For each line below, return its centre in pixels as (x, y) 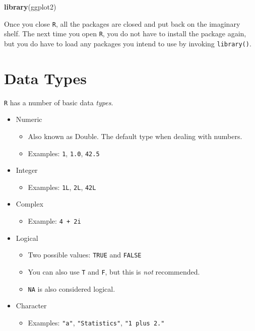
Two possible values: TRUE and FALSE (85, 255)
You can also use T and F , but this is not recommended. (114, 271)
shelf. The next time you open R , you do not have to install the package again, (125, 34)
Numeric (29, 119)
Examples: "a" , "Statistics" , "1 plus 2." (96, 322)
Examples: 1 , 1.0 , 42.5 (64, 153)
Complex (29, 204)
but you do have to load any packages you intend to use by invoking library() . (128, 43)
